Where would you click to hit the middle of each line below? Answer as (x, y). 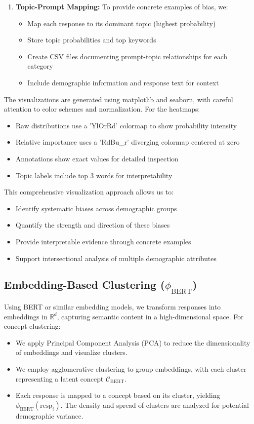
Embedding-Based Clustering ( (85, 285)
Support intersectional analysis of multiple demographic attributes (116, 258)
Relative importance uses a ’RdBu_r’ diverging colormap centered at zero (127, 142)
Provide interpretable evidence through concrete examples (103, 241)
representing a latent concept (60, 378)
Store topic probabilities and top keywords (92, 40)
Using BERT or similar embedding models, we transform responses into (112, 307)
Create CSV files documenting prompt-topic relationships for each (127, 56)
